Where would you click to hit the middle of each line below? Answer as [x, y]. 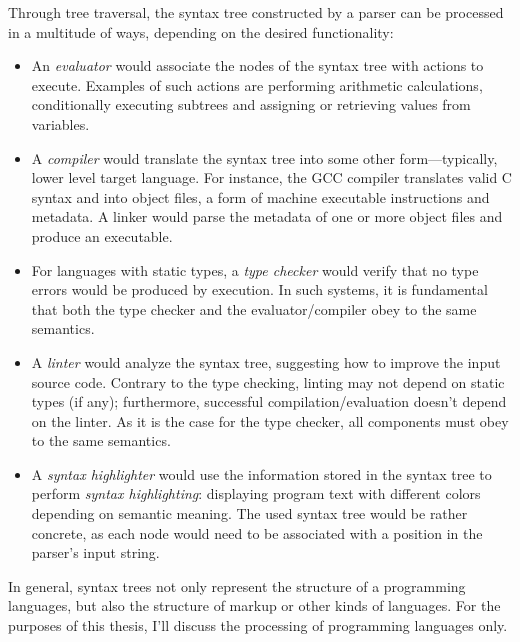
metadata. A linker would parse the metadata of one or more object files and [267, 216]
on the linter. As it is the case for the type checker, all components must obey [270, 420]
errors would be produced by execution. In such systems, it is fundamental [259, 289]
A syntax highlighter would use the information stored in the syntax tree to [261, 473]
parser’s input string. [95, 552]
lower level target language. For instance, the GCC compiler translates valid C [271, 177]
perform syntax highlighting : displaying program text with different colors [256, 493]
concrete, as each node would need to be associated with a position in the [257, 532]
